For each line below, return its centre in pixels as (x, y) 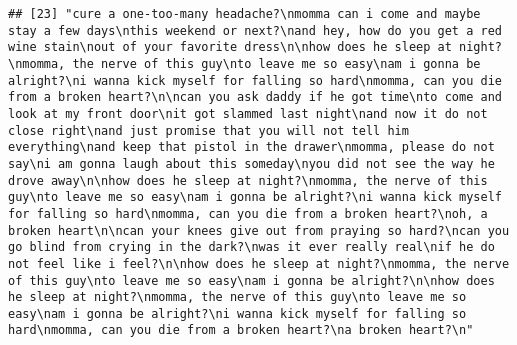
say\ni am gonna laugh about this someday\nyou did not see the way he (251, 163)
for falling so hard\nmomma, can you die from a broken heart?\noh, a (248, 213)
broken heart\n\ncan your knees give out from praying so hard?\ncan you (259, 230)
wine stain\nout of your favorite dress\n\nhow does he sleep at (230, 47)
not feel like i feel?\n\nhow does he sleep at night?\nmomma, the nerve (259, 263)
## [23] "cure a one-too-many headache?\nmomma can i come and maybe (244, 14)
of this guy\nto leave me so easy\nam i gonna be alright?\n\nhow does (251, 280)
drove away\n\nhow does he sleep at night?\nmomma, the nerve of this (248, 180)
